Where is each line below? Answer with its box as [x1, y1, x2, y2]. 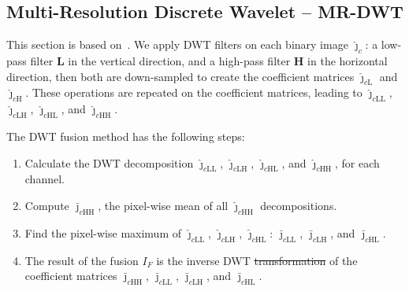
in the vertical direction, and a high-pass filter [68, 53, 291, 68]
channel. [24, 171, 65, 187]
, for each [335, 154, 380, 171]
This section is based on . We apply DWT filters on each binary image [6, 36, 348, 53]
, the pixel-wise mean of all [98, 197, 229, 213]
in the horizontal [307, 53, 388, 68]
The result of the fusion [24, 252, 139, 268]
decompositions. [260, 197, 337, 213]
